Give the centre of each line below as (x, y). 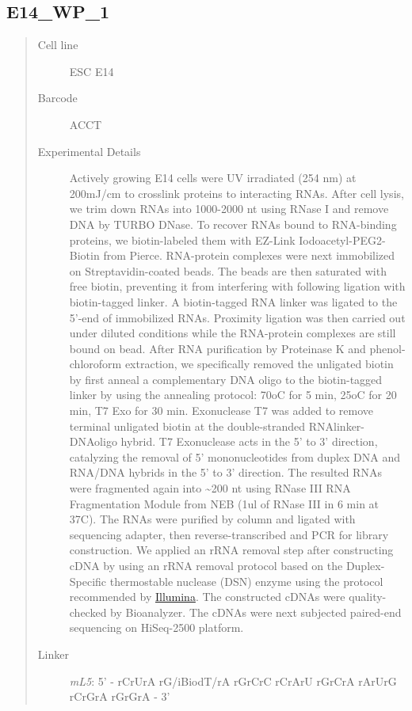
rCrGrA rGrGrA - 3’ (120, 696)
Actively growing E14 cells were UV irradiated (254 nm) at (213, 178)
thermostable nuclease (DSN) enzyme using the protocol (246, 581)
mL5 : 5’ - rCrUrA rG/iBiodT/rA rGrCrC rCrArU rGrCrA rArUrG (233, 681)
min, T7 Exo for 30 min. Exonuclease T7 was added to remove (221, 411)
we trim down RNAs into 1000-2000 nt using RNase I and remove (229, 209)
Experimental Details (89, 151)
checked (88, 612)
